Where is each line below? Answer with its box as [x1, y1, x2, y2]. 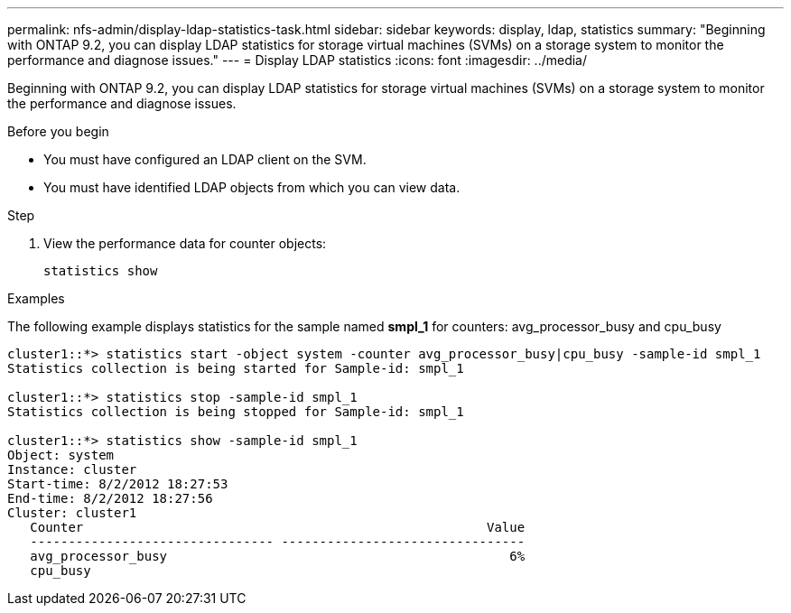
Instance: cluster [7, 462, 137, 477]
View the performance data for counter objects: [43, 236, 327, 251]
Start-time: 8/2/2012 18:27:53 [7, 477, 228, 491]
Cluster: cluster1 [7, 506, 137, 520]
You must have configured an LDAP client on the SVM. [43, 152, 367, 167]
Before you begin [7, 124, 109, 139]
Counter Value [30, 520, 526, 534]
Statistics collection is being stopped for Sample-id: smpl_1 [7, 404, 464, 419]
